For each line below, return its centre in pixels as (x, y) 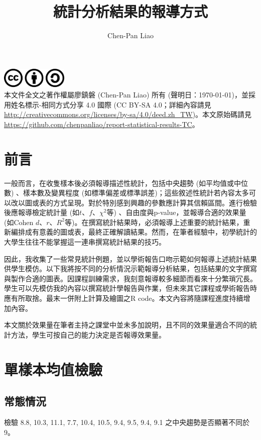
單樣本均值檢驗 (53, 369)
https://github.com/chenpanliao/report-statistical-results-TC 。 (102, 124)
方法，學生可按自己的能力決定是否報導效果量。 (88, 334)
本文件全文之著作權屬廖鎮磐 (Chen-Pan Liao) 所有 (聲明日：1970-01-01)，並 (126, 95)
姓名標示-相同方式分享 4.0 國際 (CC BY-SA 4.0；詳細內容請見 (111, 104)
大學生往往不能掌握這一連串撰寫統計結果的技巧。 (85, 242)
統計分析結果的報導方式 (130, 11)
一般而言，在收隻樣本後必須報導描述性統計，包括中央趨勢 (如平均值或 (119, 183)
